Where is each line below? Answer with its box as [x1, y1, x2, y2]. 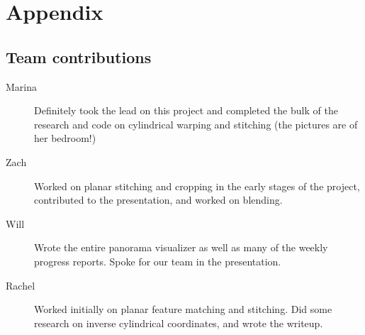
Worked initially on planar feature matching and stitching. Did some [34, 302, 332, 317]
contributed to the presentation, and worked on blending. [34, 192, 283, 207]
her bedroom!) [34, 131, 96, 145]
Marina [6, 79, 38, 94]
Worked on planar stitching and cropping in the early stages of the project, [34, 178, 360, 193]
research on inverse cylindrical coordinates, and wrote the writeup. [34, 315, 323, 330]
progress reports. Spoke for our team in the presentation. [34, 253, 281, 268]
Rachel [6, 278, 35, 292]
